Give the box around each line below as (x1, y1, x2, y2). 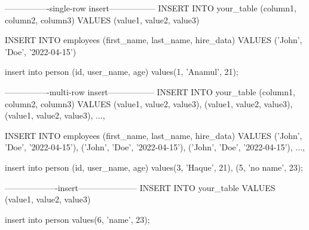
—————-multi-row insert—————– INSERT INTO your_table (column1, (5, 85, 295, 98)
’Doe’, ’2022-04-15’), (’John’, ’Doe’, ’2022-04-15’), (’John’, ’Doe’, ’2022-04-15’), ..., (5, 141, 305, 153)
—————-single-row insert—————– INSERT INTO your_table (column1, (5, 2, 296, 14)
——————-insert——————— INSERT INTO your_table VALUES (5, 181, 276, 193)
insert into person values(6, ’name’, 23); (5, 213, 150, 225)
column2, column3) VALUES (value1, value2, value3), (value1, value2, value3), (5, 97, 293, 110)
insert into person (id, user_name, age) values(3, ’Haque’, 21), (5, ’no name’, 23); (5, 161, 303, 173)
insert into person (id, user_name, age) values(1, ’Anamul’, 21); (5, 65, 238, 78)
